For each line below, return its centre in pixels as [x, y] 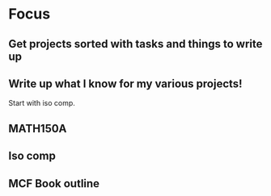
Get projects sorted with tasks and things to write [135, 44]
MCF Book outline [54, 183]
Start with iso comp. [42, 103]
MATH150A [38, 129]
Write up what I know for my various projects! [125, 83]
